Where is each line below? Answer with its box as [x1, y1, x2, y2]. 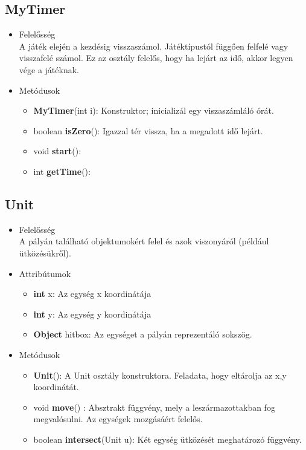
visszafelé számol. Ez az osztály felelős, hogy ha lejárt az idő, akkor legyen [19, 51, 293, 64]
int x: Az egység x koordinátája [33, 287, 151, 300]
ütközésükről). [19, 246, 71, 259]
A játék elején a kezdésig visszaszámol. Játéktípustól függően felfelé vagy [19, 39, 288, 52]
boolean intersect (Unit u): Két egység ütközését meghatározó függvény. [33, 432, 302, 445]
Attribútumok [19, 267, 71, 279]
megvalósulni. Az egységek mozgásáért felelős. [33, 412, 203, 425]
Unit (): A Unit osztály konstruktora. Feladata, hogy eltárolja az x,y [33, 368, 287, 381]
